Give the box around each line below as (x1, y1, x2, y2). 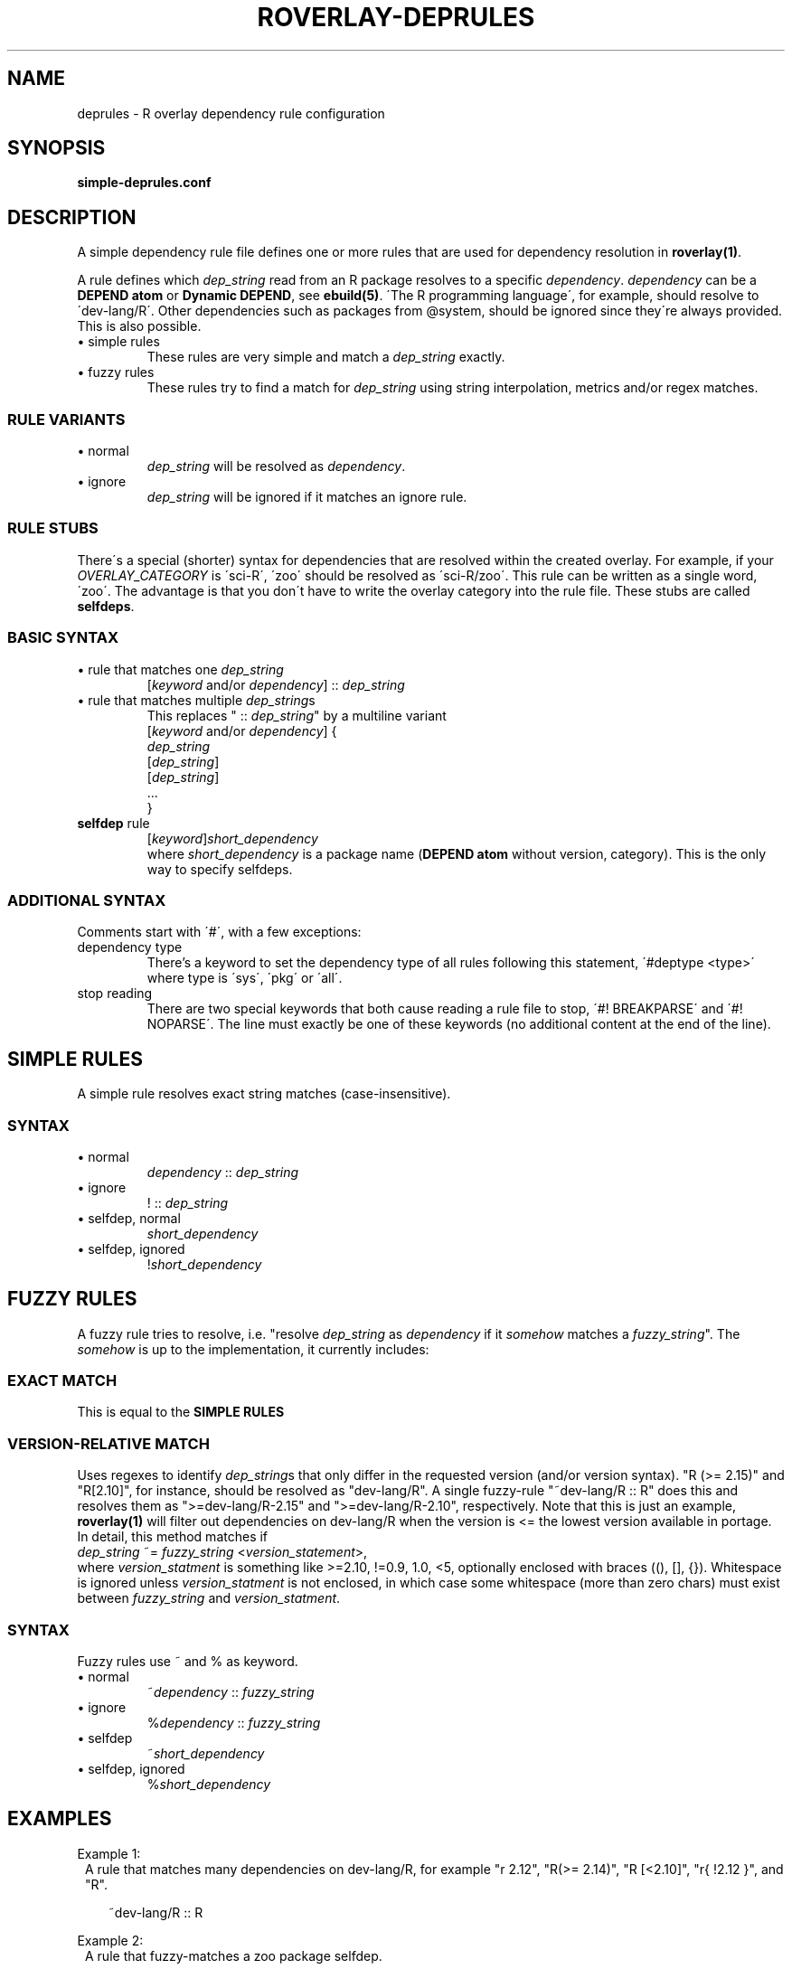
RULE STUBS (7, 519, 99, 538)
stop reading (77, 985, 153, 1002)
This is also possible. (77, 318, 202, 334)
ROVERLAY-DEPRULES (257, 2, 535, 33)
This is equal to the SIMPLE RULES (77, 1404, 285, 1420)
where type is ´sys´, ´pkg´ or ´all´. (146, 970, 343, 986)
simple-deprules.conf (77, 174, 212, 191)
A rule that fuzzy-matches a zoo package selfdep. (85, 1947, 382, 1964)
